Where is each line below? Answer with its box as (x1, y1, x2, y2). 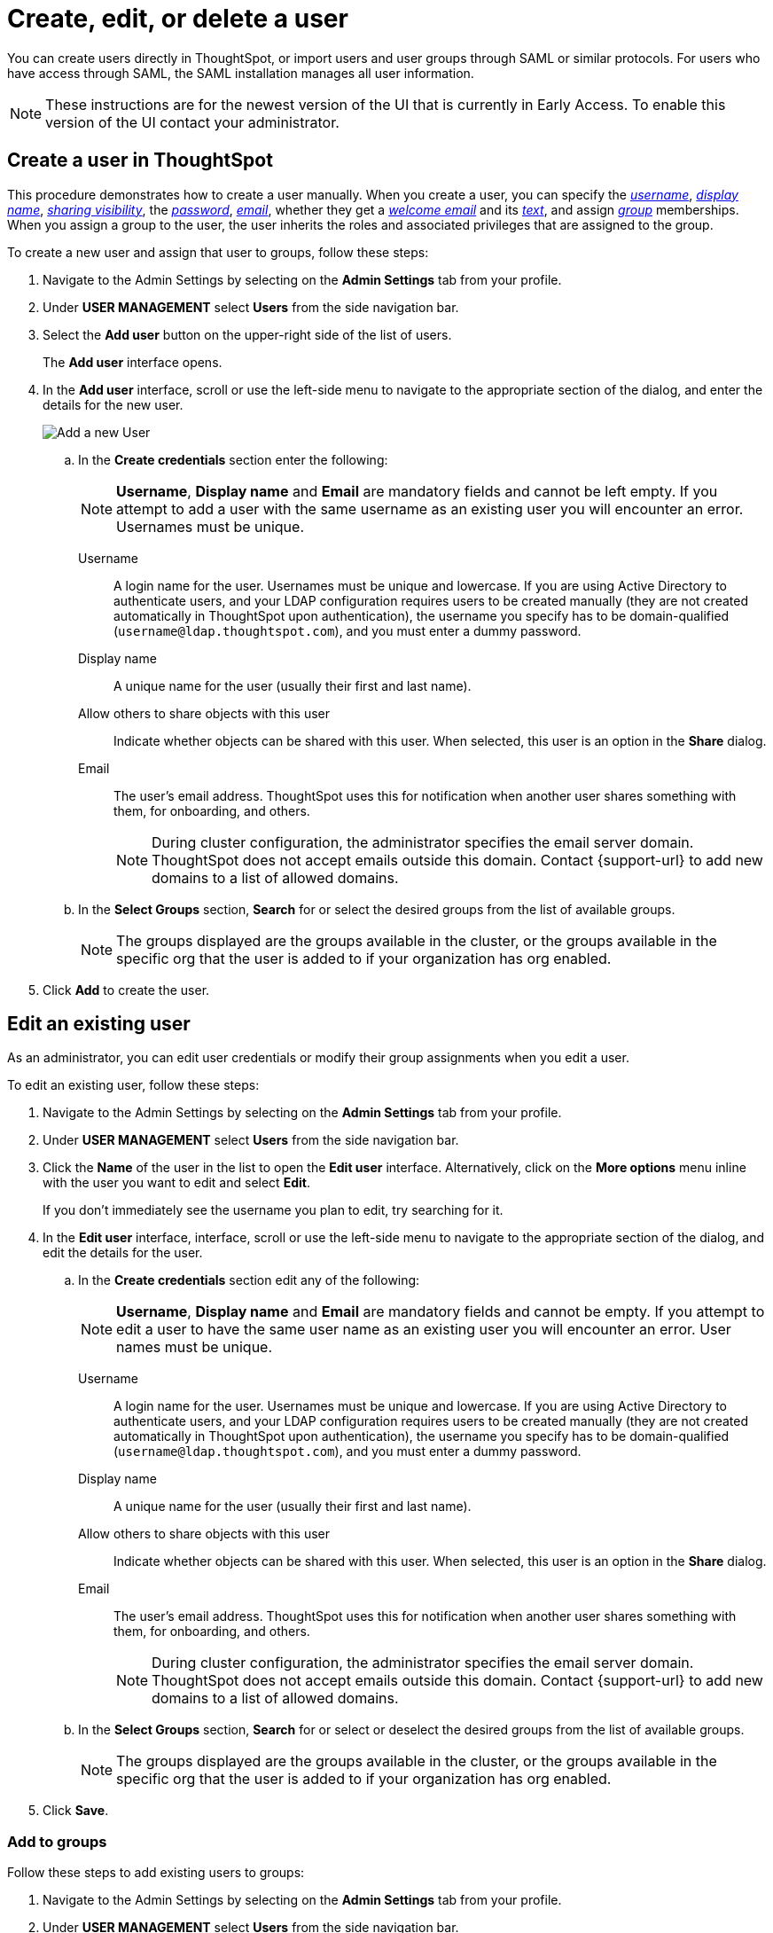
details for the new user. (43, 396, 183, 412)
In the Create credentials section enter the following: (78, 451, 388, 467)
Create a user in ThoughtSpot (7, 149, 273, 172)
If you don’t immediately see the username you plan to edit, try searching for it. (43, 1202, 504, 1218)
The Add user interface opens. (43, 354, 223, 370)
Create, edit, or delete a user (7, 4, 348, 34)
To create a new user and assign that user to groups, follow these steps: (7, 244, 429, 260)
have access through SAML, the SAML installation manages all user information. (7, 65, 474, 81)
